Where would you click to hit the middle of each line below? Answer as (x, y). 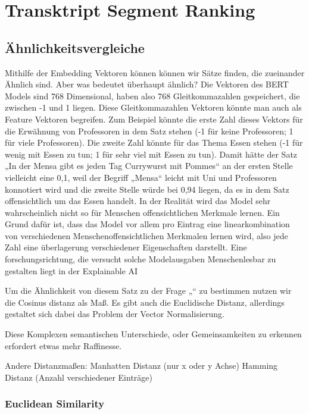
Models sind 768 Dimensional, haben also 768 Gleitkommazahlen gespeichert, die (152, 95)
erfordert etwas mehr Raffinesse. (63, 345)
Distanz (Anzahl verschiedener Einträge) (79, 377)
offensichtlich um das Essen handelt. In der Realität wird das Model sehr (138, 201)
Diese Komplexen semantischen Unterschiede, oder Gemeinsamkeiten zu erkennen (153, 334)
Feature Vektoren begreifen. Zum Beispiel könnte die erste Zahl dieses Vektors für (154, 119)
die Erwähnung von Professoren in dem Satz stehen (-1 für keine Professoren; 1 (149, 131)
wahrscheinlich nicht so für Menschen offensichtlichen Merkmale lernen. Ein (142, 212)
